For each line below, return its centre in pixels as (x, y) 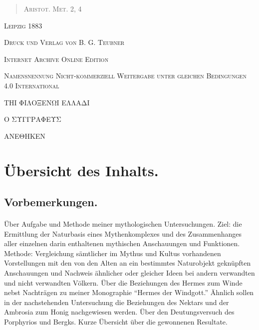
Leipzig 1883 (23, 25)
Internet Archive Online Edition (56, 59)
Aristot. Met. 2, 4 (53, 8)
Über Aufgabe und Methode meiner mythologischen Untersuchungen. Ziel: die (123, 224)
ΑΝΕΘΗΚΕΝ (25, 136)
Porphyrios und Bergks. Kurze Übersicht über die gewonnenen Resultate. (116, 322)
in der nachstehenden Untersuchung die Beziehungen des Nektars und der (117, 302)
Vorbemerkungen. (51, 202)
